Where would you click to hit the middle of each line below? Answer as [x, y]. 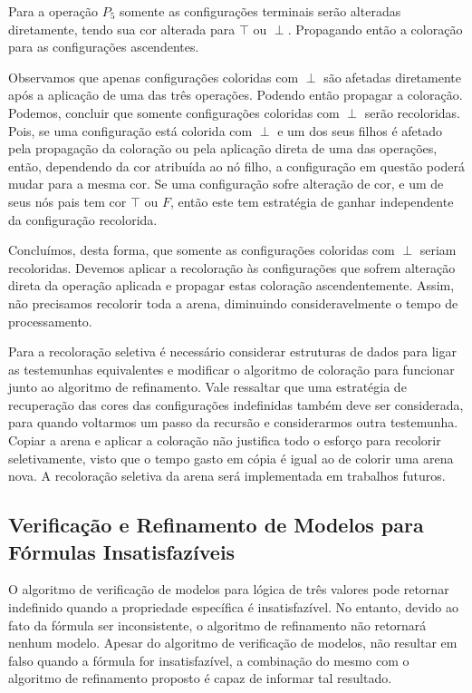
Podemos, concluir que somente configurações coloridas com [174, 112]
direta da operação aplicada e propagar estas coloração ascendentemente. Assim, [231, 285]
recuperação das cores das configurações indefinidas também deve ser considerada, [236, 404]
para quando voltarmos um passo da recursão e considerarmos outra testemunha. [233, 422]
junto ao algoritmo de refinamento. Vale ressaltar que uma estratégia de [207, 387]
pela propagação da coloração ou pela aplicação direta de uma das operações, [223, 148]
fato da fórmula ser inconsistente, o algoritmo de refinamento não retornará [217, 625]
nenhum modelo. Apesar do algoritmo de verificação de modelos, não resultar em [233, 643]
